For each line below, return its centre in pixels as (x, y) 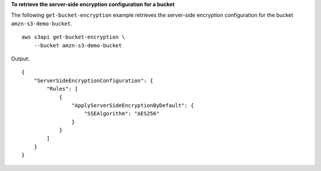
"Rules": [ (62, 89)
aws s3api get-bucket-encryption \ (73, 37)
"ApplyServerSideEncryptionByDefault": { (133, 105)
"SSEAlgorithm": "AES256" (122, 114)
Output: (20, 59)
